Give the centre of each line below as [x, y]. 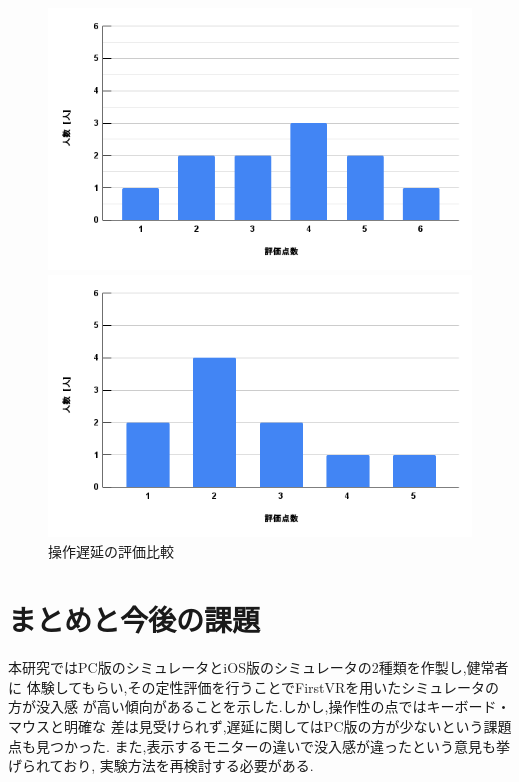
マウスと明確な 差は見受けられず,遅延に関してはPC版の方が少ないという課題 [260, 726]
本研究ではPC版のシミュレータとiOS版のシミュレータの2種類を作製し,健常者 [258, 667]
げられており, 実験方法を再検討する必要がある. [161, 765]
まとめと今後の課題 [134, 619]
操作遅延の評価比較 [111, 550]
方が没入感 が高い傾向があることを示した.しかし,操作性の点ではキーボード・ [259, 706]
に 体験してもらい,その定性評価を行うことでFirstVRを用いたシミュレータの [254, 686]
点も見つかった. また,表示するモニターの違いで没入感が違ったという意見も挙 [259, 745]
